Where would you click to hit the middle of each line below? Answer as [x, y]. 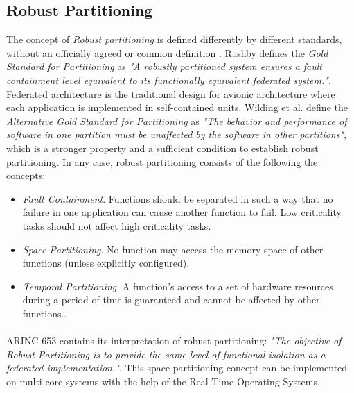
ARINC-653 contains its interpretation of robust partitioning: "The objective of [174, 341]
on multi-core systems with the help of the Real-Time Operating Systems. [163, 381]
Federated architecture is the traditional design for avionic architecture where [171, 93]
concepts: [26, 175]
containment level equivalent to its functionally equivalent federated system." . [169, 80]
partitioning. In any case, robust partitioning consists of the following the [162, 161]
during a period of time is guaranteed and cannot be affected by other [171, 300]
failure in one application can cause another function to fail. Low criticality [182, 212]
